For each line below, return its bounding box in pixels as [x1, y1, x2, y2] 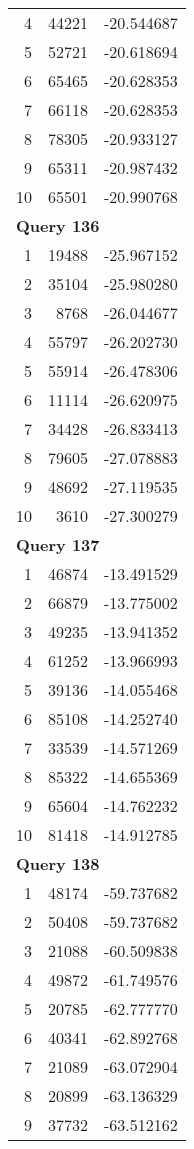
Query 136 [16, 214, 100, 237]
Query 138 [16, 852, 100, 875]
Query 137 [16, 533, 100, 556]
